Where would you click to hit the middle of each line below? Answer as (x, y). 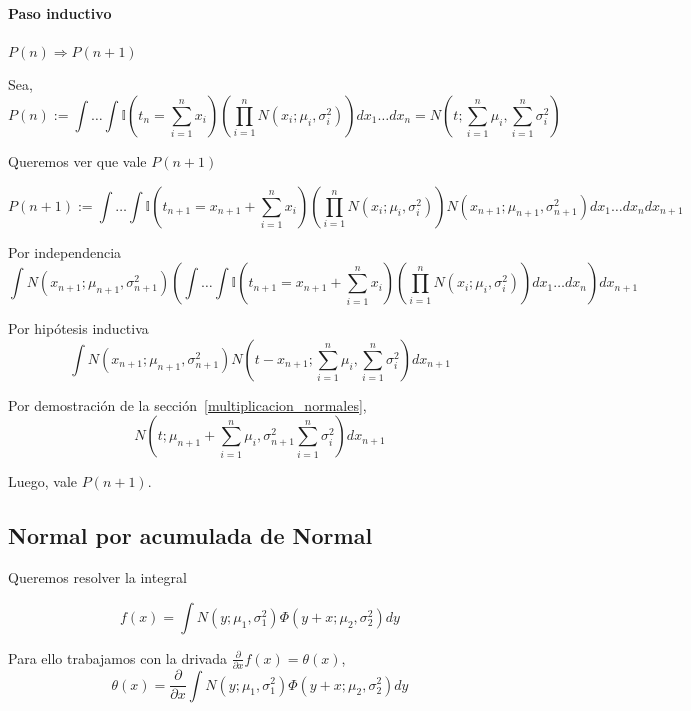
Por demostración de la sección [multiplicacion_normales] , (187, 404)
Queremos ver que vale (77, 160)
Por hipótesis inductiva (78, 328)
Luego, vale (43, 481)
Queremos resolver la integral (97, 577)
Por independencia (65, 251)
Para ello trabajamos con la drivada (117, 657)
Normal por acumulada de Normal (190, 535)
